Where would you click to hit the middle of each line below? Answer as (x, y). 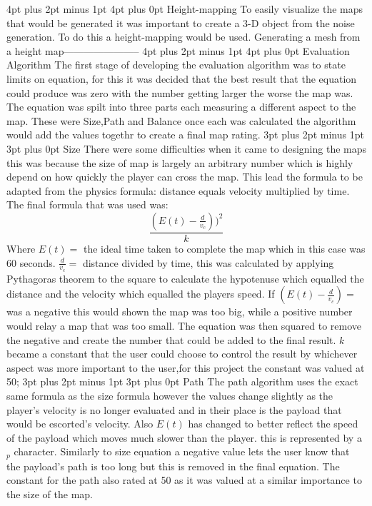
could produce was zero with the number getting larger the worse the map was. (180, 92)
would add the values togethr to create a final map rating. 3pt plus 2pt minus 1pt (185, 135)
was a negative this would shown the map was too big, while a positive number (180, 312)
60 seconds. (31, 262)
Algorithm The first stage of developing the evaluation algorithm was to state (176, 65)
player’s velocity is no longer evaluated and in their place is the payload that (174, 409)
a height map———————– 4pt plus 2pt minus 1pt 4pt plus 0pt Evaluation (178, 50)
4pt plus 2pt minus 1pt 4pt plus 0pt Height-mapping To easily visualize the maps (185, 9)
